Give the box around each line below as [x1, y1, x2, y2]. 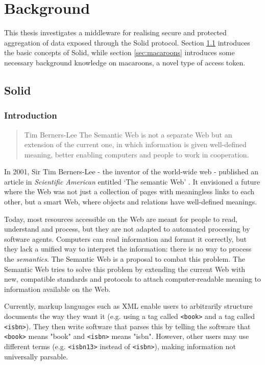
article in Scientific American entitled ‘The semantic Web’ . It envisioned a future [4, 176, 260, 187]
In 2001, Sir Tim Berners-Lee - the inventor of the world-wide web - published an [4, 166, 259, 177]
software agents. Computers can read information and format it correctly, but [4, 233, 247, 244]
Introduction [4, 109, 57, 122]
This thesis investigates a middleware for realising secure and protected [4, 27, 227, 38]
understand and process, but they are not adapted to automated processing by [4, 223, 250, 234]
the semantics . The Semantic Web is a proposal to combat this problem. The [4, 254, 245, 264]
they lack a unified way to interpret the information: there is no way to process [4, 243, 252, 254]
